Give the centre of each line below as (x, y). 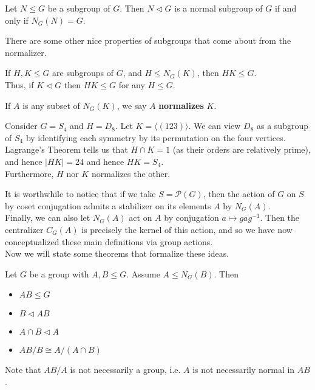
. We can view (215, 126)
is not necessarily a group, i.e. (125, 370)
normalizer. (26, 52)
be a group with (59, 273)
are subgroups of (83, 73)
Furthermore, (29, 173)
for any (132, 84)
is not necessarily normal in (244, 370)
